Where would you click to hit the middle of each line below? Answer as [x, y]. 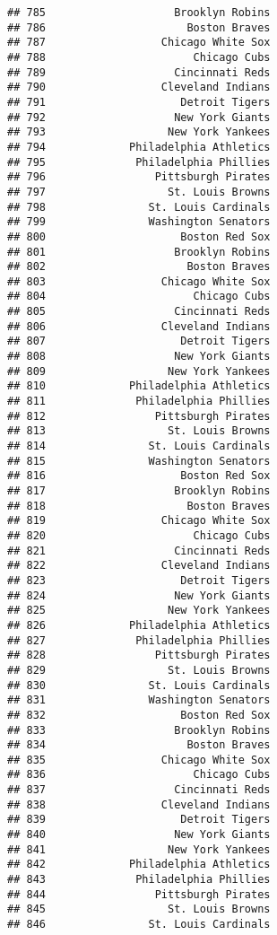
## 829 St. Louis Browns [139, 670]
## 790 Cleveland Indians [139, 87]
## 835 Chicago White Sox [139, 760]
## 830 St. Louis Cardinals [139, 685]
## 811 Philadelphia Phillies [139, 402]
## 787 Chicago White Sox [139, 43]
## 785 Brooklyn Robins [139, 13]
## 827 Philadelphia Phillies [139, 640]
